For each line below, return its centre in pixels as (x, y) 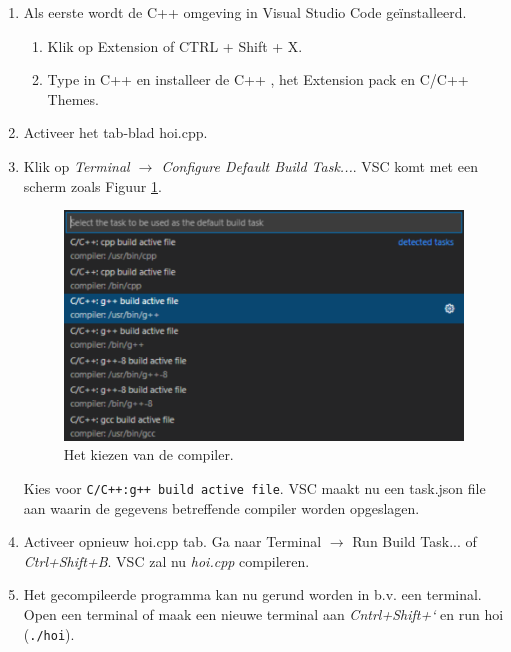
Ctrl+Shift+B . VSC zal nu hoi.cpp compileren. (166, 560)
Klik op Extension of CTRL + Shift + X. (175, 45)
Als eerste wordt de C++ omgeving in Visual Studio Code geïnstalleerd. (245, 12)
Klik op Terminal (76, 165)
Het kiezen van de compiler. (148, 454)
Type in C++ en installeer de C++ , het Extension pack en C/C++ (258, 79)
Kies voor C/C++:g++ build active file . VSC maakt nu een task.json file (254, 487)
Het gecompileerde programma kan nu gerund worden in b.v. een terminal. (252, 594)
